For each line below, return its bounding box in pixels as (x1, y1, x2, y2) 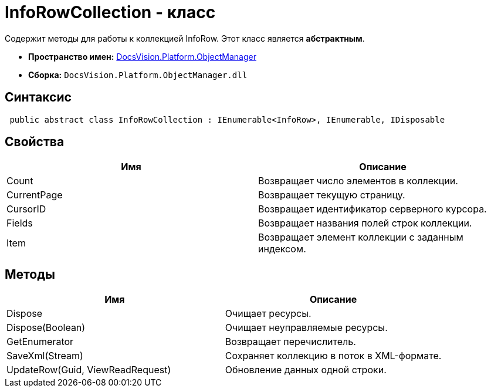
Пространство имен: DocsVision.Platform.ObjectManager (28, 51, 256, 62)
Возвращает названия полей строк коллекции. (258, 217, 472, 229)
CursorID (6, 203, 46, 215)
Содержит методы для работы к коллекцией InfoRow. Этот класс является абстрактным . (5, 33, 365, 43)
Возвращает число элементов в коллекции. (258, 175, 458, 187)
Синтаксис (5, 90, 72, 105)
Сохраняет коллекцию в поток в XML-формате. (225, 350, 442, 362)
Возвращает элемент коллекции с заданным (258, 231, 463, 244)
